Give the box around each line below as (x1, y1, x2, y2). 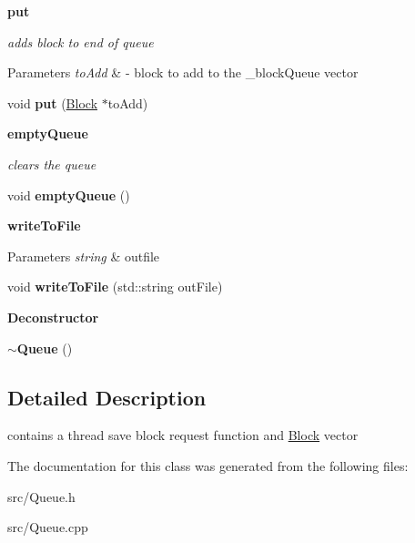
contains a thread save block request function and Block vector (7, 425, 359, 445)
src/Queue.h (7, 487, 76, 506)
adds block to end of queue (7, 32, 154, 51)
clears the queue (7, 154, 96, 173)
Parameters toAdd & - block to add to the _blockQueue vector (7, 63, 359, 82)
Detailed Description (7, 383, 207, 411)
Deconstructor (7, 307, 99, 326)
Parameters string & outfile (7, 246, 160, 265)
